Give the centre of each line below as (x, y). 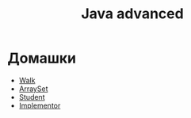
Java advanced (132, 14)
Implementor (40, 105)
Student (32, 97)
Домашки (42, 58)
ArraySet (33, 89)
